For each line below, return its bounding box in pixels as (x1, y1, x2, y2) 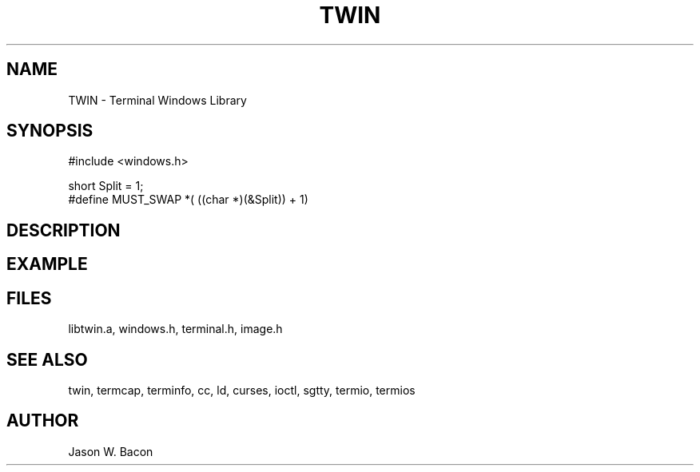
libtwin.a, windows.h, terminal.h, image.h (68, 322, 283, 336)
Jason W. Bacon (68, 444, 153, 458)
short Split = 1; (68, 179, 144, 193)
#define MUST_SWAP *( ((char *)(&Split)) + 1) (68, 192, 308, 207)
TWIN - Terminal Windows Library (68, 93, 247, 107)
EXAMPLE (6, 254, 88, 275)
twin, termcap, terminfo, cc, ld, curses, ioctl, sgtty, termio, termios (68, 383, 416, 397)
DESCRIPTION (6, 220, 121, 240)
